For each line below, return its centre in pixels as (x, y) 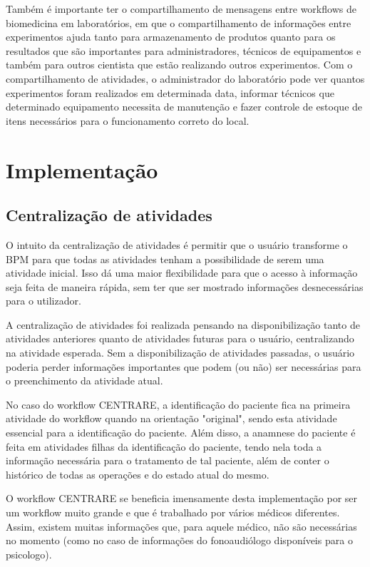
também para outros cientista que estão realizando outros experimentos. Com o (179, 65)
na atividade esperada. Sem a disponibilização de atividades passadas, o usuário (180, 353)
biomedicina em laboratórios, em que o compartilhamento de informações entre (179, 22)
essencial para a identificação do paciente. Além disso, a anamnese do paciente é (181, 433)
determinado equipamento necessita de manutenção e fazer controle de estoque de (184, 107)
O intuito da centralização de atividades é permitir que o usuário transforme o (177, 244)
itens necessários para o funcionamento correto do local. (128, 120)
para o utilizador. (43, 301)
